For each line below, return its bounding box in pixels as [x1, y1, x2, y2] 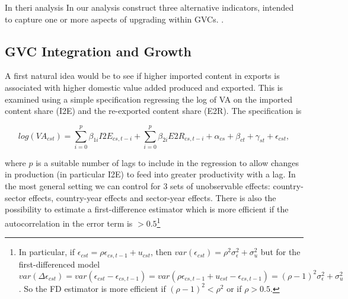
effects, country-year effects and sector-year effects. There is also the [28, 191, 276, 203]
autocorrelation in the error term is [5, 217, 133, 229]
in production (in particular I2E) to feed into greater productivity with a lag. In [5, 168, 296, 180]
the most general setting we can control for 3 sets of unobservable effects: [5, 180, 270, 192]
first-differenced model [18, 257, 100, 270]
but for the [260, 246, 301, 258]
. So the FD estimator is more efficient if [18, 282, 166, 294]
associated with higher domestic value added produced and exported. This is [5, 81, 283, 93]
